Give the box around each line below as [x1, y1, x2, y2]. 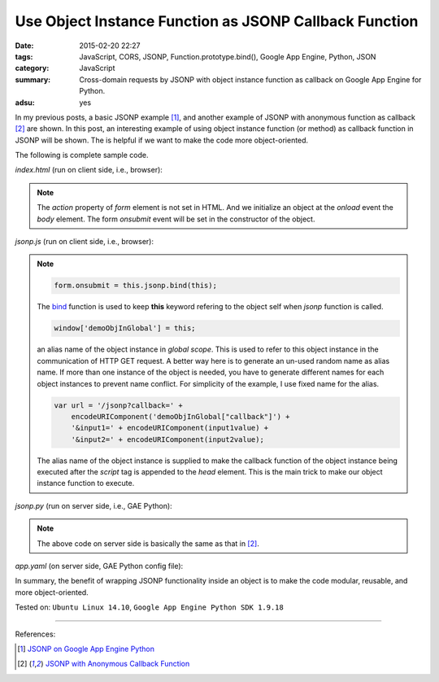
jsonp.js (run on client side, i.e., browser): [15, 237, 154, 247]
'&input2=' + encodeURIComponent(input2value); [71, 435, 264, 444]
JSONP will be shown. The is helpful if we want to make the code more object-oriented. [15, 135, 309, 145]
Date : [15, 41, 34, 50]
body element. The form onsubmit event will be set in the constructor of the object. [37, 214, 315, 224]
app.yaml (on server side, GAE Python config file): [15, 562, 184, 571]
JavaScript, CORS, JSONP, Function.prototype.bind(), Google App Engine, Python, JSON [79, 51, 376, 61]
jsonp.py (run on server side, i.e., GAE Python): [15, 501, 172, 510]
